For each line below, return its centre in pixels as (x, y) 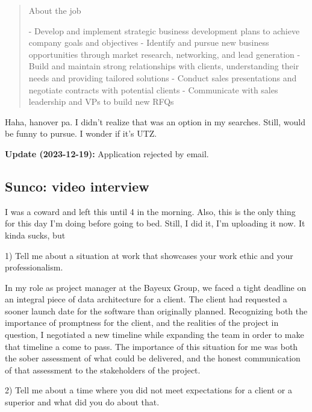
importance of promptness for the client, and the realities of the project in (142, 323)
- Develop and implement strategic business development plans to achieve (164, 30)
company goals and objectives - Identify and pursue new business (149, 42)
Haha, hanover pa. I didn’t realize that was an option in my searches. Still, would (155, 121)
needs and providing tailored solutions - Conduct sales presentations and (163, 77)
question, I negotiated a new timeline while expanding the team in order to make (154, 335)
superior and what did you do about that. (82, 402)
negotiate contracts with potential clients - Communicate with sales (153, 89)
